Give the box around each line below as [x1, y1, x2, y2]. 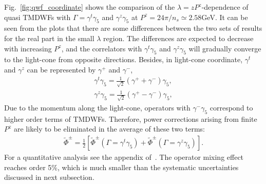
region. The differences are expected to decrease [103, 32, 254, 43]
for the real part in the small [4, 32, 94, 43]
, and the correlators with [61, 43, 142, 53]
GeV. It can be [201, 11, 248, 22]
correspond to [210, 102, 253, 113]
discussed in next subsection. [4, 172, 94, 182]
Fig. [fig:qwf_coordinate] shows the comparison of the [4, 2, 175, 12]
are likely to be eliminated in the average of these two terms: [14, 123, 205, 134]
